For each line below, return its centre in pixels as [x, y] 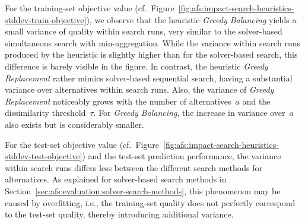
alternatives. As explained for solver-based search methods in [116, 179]
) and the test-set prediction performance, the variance [182, 156]
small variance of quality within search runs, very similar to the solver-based [144, 31]
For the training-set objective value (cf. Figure [90, 8]
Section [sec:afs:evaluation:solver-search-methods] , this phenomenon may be [143, 190]
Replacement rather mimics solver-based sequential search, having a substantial [149, 78]
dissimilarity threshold [45, 113]
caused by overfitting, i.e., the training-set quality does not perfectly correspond [150, 202]
